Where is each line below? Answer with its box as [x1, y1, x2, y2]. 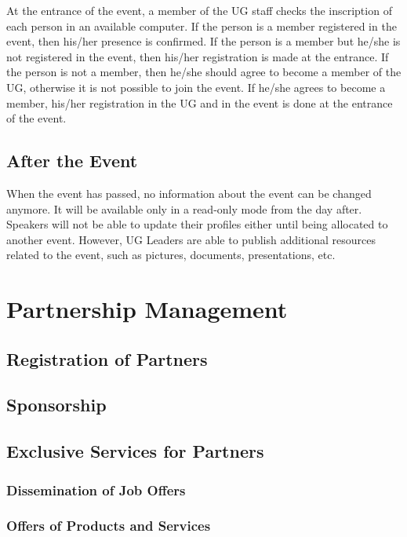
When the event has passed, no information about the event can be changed [6, 184, 372, 201]
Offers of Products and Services [6, 516, 211, 535]
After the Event [6, 148, 138, 173]
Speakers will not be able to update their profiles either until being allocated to [6, 216, 388, 232]
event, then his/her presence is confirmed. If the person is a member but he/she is [6, 33, 401, 49]
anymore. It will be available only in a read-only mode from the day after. [6, 200, 362, 217]
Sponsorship [6, 393, 107, 417]
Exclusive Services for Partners [6, 439, 264, 463]
